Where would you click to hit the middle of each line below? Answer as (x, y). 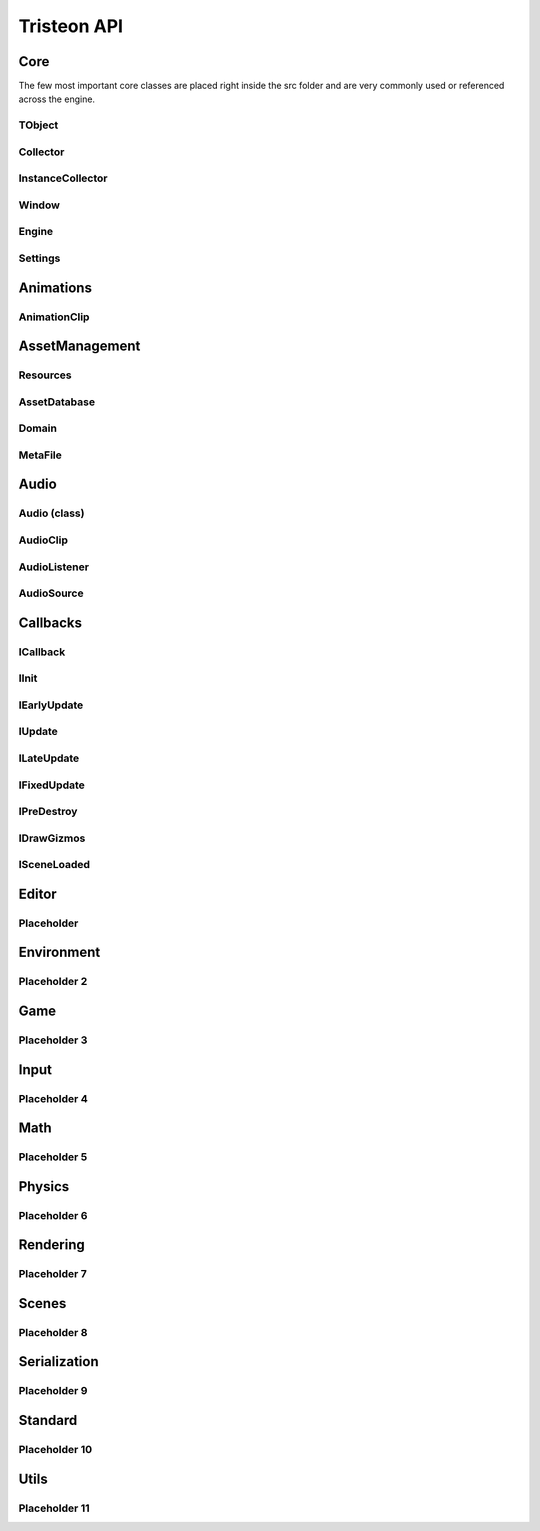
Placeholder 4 (53, 1098)
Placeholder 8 (53, 1332)
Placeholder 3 (53, 1040)
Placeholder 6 (53, 1215)
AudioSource (51, 593)
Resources (45, 375)
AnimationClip (54, 317)
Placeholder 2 (53, 982)
